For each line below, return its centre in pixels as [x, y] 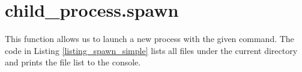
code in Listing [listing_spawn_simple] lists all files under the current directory [151, 50]
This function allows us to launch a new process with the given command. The [149, 39]
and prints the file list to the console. [73, 62]
